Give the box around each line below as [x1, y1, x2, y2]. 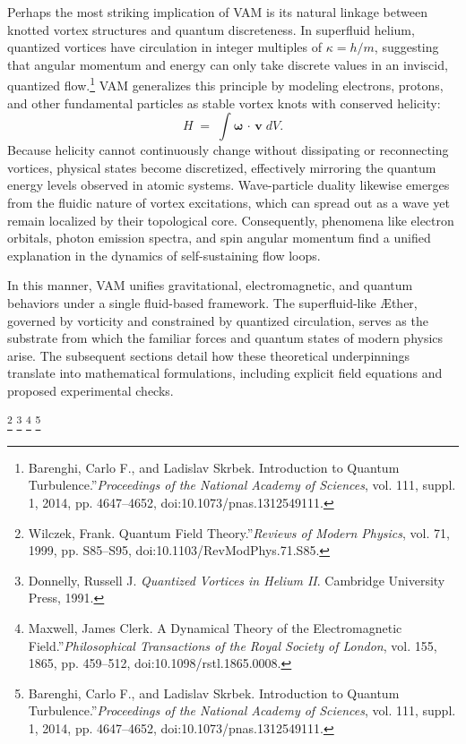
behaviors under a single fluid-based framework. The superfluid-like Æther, [7, 293, 418, 312]
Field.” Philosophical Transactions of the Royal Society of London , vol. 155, [28, 636, 437, 654]
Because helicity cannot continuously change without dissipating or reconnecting [7, 141, 449, 159]
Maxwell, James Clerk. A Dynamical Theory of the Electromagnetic [28, 618, 402, 637]
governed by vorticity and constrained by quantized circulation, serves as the [7, 311, 428, 329]
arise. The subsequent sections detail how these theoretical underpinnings [7, 346, 410, 364]
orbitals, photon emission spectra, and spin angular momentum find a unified [7, 228, 431, 247]
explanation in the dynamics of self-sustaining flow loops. [7, 245, 321, 264]
